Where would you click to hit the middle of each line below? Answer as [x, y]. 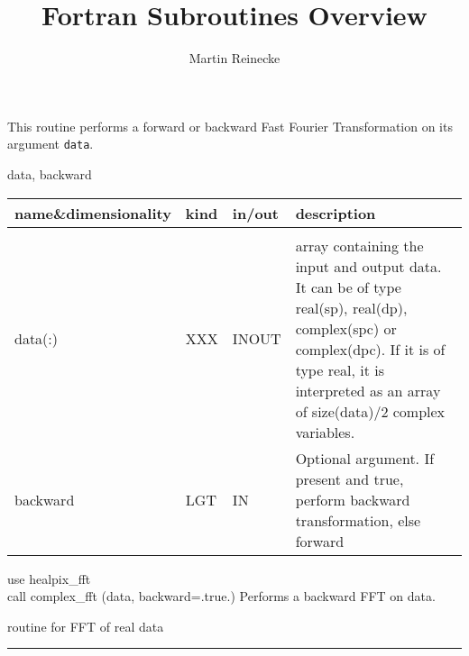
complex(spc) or [346, 328]
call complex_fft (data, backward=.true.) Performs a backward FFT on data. [221, 596]
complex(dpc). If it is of [370, 349]
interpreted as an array [368, 390]
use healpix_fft [49, 578]
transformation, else [358, 520]
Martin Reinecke [234, 58]
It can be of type [348, 287]
